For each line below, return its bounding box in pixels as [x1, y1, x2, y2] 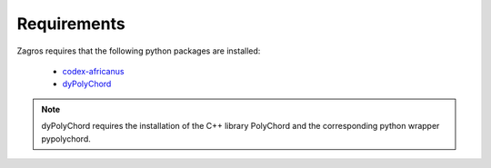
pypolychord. [41, 133, 91, 144]
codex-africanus [62, 65, 125, 76]
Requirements [16, 14, 126, 34]
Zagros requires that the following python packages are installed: [16, 45, 261, 56]
